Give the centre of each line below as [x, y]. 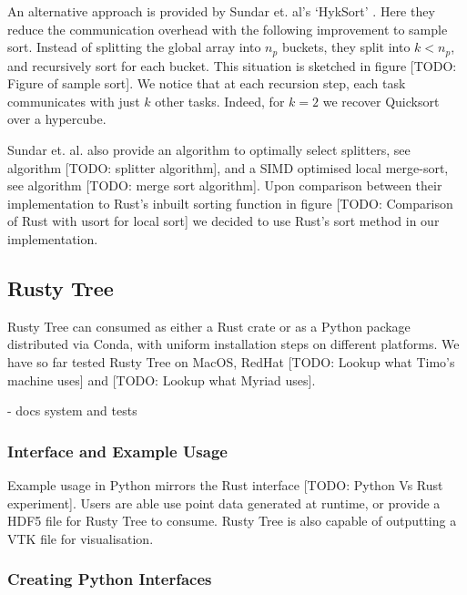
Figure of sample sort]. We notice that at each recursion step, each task [207, 83]
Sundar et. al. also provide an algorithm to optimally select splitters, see [209, 150]
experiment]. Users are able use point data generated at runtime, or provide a [224, 503]
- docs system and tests [72, 410]
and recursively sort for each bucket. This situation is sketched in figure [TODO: [232, 65]
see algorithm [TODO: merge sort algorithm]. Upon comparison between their [225, 185]
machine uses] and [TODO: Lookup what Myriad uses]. [162, 380]
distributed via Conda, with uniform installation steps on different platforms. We [233, 344]
